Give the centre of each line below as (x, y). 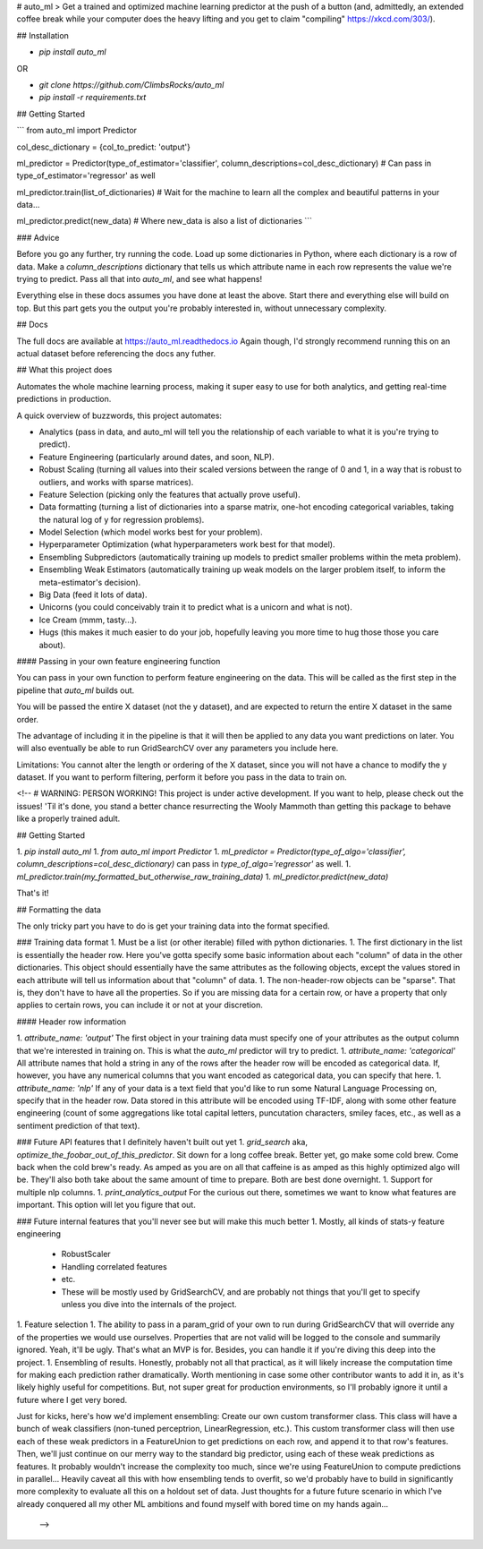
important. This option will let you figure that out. (106, 1205)
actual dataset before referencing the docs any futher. (116, 353)
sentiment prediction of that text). (78, 1125)
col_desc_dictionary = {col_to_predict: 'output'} (104, 147)
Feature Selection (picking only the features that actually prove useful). (169, 494)
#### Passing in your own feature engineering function (119, 661)
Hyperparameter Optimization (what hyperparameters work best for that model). (187, 544)
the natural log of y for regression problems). (122, 519)
